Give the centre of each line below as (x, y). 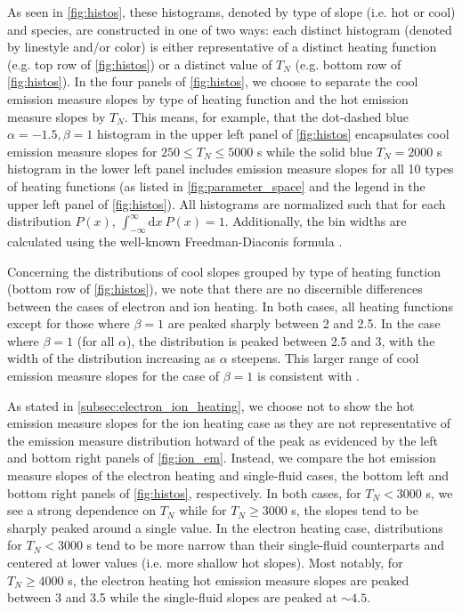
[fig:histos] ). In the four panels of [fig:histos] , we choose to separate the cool (213, 81)
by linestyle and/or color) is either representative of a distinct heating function (222, 47)
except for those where (69, 323)
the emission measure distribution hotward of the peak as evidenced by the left (223, 440)
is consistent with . (308, 376)
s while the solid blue (315, 151)
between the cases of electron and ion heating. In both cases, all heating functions (230, 306)
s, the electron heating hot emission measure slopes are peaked (239, 580)
